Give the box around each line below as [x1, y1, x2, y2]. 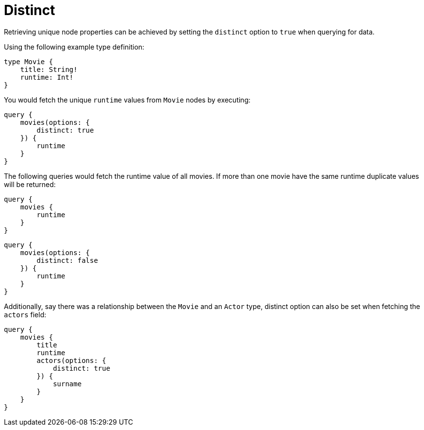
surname [53, 379, 82, 388]
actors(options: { [36, 356, 106, 364]
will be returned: [4, 180, 56, 189]
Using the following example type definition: [4, 42, 145, 51]
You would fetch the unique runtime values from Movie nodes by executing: [4, 95, 251, 104]
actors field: [4, 310, 47, 319]
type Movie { [4, 57, 53, 66]
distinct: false [36, 256, 98, 264]
